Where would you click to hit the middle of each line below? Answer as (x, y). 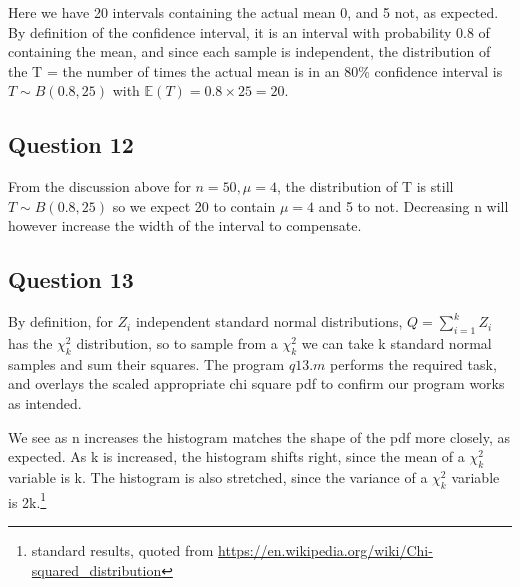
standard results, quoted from (122, 549)
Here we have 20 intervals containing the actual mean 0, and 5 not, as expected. (253, 12)
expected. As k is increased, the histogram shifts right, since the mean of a (236, 456)
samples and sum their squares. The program (146, 363)
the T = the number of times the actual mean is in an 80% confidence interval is (255, 70)
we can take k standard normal (396, 342)
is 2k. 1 (27, 500)
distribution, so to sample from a (177, 342)
